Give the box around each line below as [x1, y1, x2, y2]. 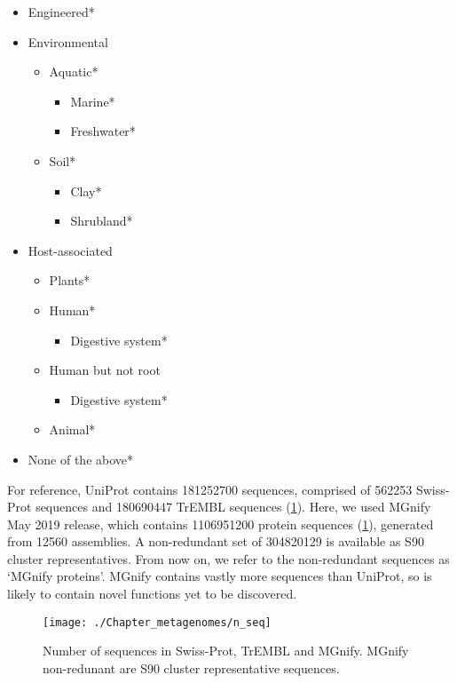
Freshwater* [70, 122, 136, 140]
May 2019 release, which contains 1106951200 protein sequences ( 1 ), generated [7, 514, 434, 533]
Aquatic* [49, 62, 98, 81]
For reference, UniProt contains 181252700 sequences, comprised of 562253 [7, 480, 413, 498]
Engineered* [28, 3, 95, 20]
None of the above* [28, 449, 134, 468]
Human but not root [49, 361, 161, 379]
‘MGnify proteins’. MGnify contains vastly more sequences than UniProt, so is [7, 567, 432, 585]
